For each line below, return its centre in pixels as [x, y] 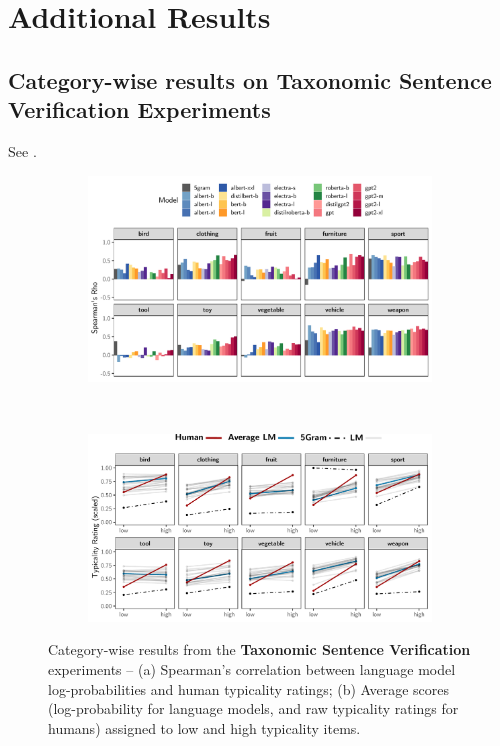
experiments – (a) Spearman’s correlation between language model [252, 668]
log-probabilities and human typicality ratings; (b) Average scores [249, 688]
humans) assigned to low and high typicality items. [204, 727]
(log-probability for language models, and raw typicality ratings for [253, 708]
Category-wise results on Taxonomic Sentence [250, 79]
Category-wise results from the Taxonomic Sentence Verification [259, 649]
